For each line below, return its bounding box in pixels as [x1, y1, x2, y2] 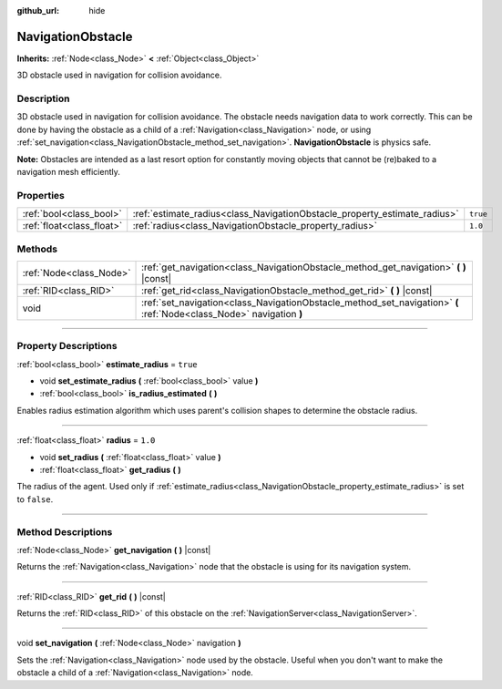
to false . [16, 493, 54, 505]
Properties [16, 189, 66, 201]
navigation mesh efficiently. [16, 167, 120, 177]
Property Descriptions [16, 340, 118, 353]
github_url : [16, 5, 59, 15]
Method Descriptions [16, 525, 113, 538]
